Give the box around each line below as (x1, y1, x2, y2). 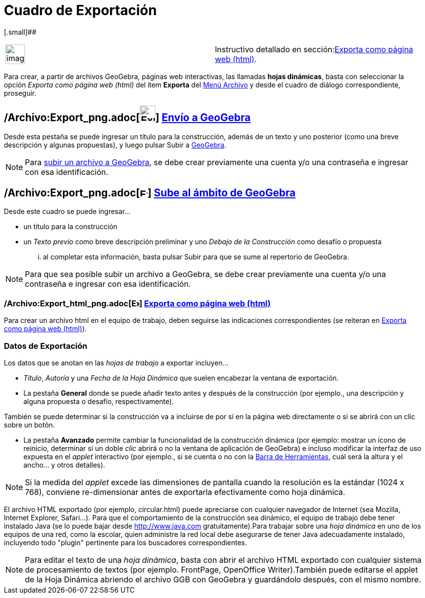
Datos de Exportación (4, 341, 87, 351)
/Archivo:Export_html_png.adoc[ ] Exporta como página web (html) (4, 298, 271, 308)
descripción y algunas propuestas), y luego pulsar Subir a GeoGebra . (4, 140, 227, 149)
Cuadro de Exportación (4, 2, 157, 19)
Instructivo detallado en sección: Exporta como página (215, 44, 413, 54)
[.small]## (4, 27, 37, 36)
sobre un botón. (4, 420, 55, 429)
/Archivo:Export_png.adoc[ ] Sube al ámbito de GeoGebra (4, 187, 296, 199)
